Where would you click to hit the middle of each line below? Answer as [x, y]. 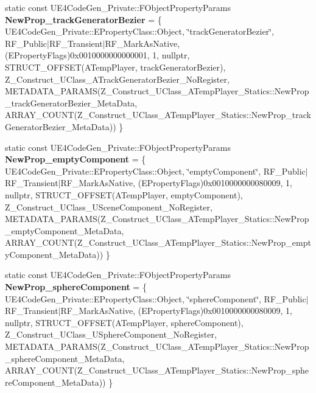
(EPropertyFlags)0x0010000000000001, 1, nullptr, [97, 55]
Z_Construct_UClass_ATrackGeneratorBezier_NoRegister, [117, 79]
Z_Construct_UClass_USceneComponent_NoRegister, [109, 207]
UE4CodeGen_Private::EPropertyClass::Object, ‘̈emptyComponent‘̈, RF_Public [155, 171]
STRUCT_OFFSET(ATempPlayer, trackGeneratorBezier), [115, 67]
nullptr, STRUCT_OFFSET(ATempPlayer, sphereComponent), [124, 322]
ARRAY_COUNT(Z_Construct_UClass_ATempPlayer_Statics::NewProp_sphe [157, 370]
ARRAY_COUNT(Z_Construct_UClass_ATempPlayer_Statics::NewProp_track [158, 115]
